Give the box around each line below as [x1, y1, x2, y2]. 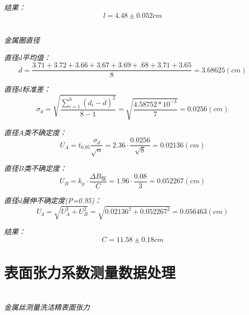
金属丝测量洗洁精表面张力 [4, 301, 90, 312]
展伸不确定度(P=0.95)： [22, 195, 102, 206]
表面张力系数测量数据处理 [4, 261, 176, 282]
